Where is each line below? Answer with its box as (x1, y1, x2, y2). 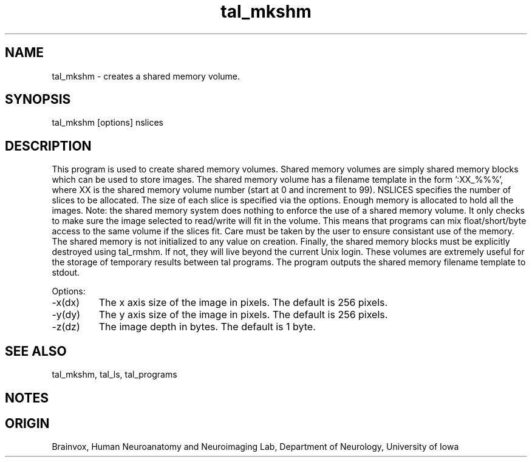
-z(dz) (52, 321, 80, 333)
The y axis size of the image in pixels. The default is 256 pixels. (98, 308, 388, 321)
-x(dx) (52, 296, 80, 309)
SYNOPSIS (5, 92, 71, 107)
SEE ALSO (5, 343, 67, 359)
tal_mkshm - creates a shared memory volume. (52, 70, 240, 81)
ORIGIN (5, 415, 50, 431)
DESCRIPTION (5, 138, 92, 154)
